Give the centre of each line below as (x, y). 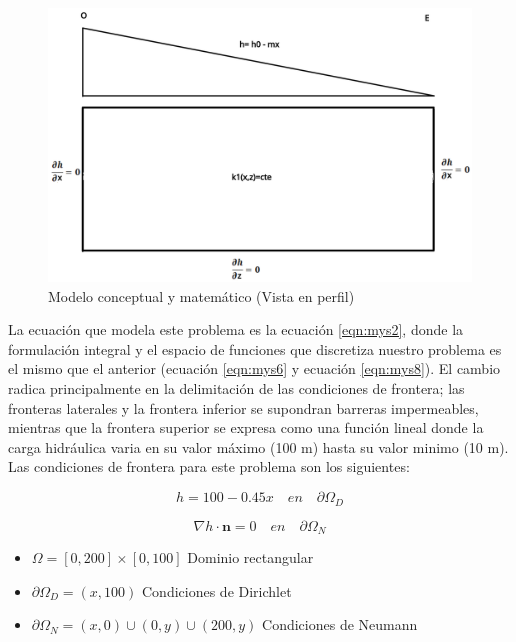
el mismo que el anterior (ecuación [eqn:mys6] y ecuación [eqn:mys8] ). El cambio (254, 368)
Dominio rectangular (250, 556)
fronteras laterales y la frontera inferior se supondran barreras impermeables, (243, 407)
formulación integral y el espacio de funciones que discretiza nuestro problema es (255, 348)
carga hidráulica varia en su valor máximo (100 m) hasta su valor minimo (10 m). (258, 446)
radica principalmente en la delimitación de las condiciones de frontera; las (236, 388)
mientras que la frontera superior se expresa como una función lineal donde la (246, 427)
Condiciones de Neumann (340, 624)
